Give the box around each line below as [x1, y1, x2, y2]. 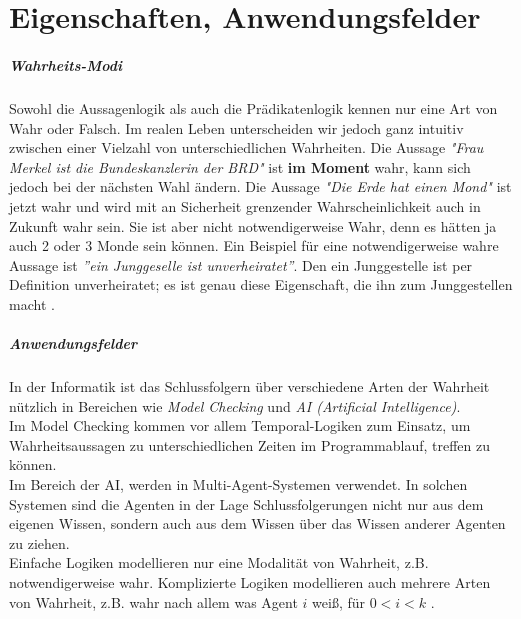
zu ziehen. [9, 532, 70, 553]
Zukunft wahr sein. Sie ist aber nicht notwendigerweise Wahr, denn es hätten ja [9, 215, 497, 236]
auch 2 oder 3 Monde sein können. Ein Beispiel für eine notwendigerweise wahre [9, 235, 499, 256]
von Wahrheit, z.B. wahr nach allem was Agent [9, 591, 298, 612]
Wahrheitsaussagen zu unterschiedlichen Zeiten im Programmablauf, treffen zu [9, 434, 490, 455]
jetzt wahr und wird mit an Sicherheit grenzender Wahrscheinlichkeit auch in [9, 195, 481, 216]
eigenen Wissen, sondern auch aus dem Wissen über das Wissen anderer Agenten [9, 513, 506, 534]
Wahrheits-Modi [9, 54, 123, 75]
